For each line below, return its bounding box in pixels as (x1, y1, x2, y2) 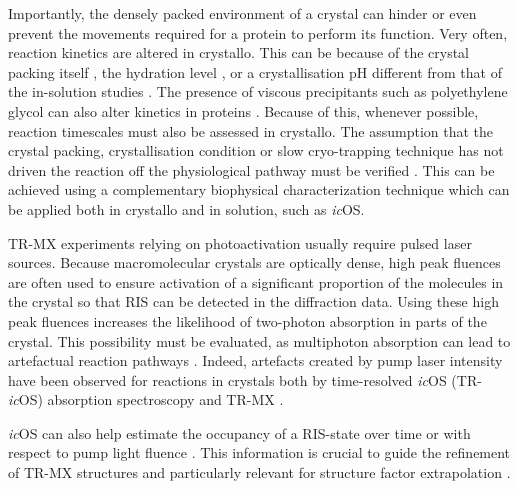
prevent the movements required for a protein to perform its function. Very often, (8, 22, 508, 43)
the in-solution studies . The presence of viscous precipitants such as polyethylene (8, 81, 508, 102)
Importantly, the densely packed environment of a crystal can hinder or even (8, 3, 477, 23)
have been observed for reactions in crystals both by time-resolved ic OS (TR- (8, 369, 482, 390)
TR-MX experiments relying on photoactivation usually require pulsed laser (8, 232, 472, 253)
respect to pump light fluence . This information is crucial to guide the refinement (8, 442, 511, 463)
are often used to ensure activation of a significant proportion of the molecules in (8, 271, 504, 292)
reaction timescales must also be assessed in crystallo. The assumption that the (8, 120, 494, 141)
